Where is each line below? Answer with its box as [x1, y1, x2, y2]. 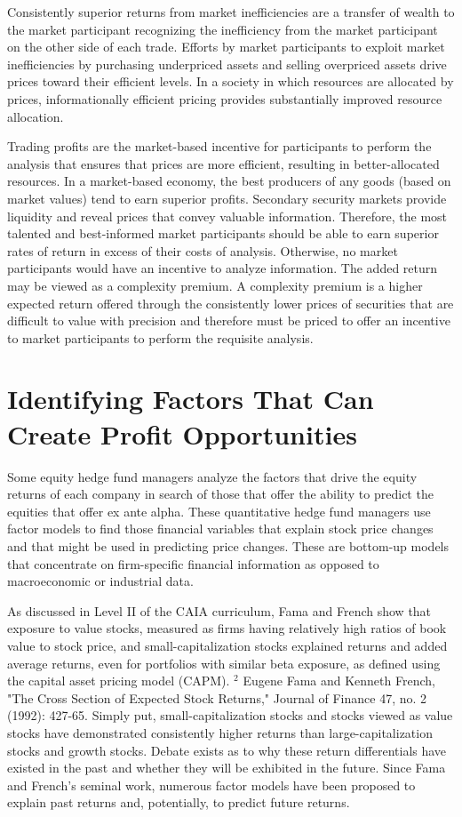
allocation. [7, 107, 64, 125]
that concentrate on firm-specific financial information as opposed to [7, 554, 379, 573]
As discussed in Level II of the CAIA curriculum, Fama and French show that [7, 601, 432, 620]
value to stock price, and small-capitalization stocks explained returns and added [7, 636, 448, 654]
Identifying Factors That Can [7, 380, 374, 417]
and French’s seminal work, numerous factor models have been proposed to [7, 775, 416, 794]
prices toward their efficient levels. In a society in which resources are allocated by [7, 72, 454, 91]
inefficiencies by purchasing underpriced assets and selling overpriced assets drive [7, 54, 447, 73]
